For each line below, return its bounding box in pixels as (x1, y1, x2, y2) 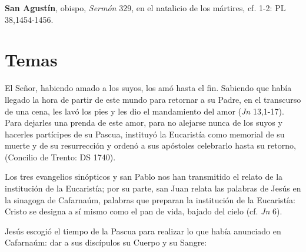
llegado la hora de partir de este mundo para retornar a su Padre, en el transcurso (5, 93, 301, 105)
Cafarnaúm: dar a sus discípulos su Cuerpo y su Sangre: (5, 236, 207, 248)
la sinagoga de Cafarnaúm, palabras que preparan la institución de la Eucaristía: (5, 193, 295, 206)
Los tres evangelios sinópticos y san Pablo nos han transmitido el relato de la (5, 170, 283, 183)
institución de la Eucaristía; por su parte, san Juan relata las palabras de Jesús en (5, 182, 301, 194)
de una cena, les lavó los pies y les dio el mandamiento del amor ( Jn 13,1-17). (5, 105, 284, 117)
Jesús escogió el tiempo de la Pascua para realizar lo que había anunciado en (5, 224, 281, 237)
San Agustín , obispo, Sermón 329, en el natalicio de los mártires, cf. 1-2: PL (5, 2, 286, 14)
